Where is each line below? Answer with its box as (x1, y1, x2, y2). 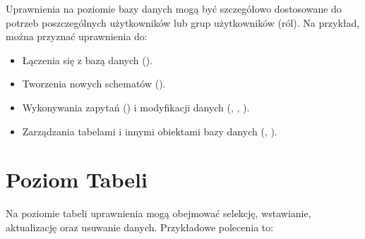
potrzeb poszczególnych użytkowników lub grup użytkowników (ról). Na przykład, (6, 15, 360, 30)
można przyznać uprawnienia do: (6, 29, 148, 44)
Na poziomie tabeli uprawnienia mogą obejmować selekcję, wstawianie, (6, 206, 311, 221)
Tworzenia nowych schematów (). (22, 76, 166, 91)
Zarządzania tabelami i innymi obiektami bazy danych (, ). (22, 123, 277, 138)
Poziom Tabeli (6, 165, 148, 194)
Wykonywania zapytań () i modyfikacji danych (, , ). (22, 99, 250, 114)
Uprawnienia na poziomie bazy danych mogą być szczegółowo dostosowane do (6, 1, 342, 16)
